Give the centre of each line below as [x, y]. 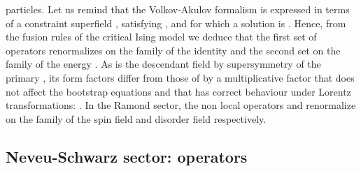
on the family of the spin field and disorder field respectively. [136, 118]
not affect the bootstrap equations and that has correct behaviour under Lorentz [178, 91]
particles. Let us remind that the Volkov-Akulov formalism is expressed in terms [178, 9]
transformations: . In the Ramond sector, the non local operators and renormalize [181, 105]
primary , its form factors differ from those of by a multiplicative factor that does [180, 77]
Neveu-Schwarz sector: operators [127, 156]
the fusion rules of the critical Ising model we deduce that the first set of [161, 37]
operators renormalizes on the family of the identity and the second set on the [173, 50]
